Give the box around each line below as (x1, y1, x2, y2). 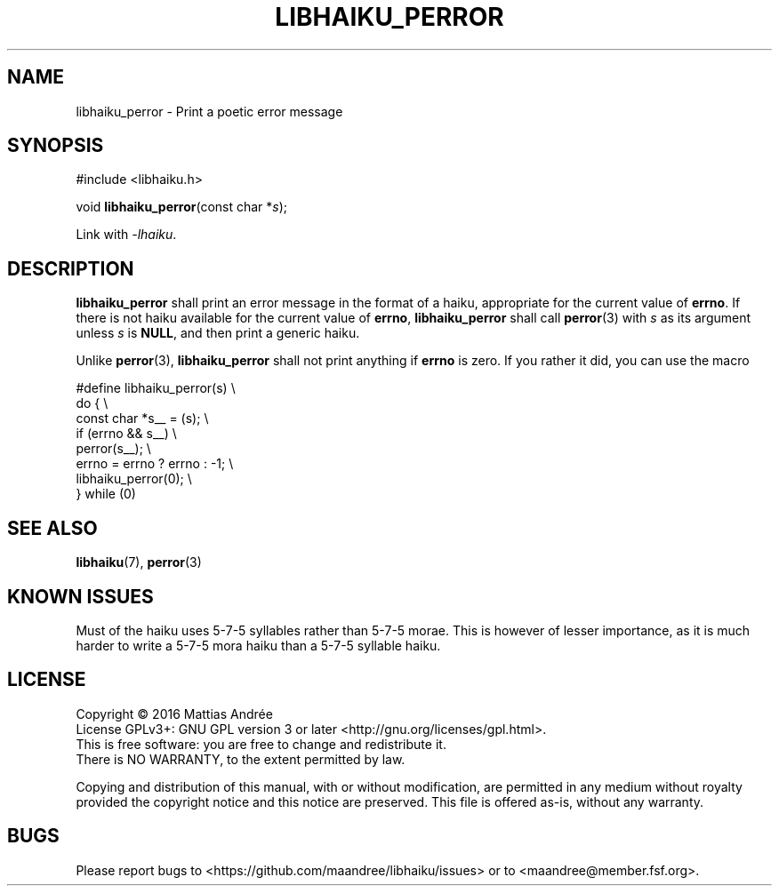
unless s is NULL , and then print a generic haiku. (76, 325, 360, 341)
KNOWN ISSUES (7, 585, 154, 608)
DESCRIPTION (7, 257, 134, 280)
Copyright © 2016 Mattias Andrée (76, 706, 273, 722)
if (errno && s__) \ (76, 426, 177, 442)
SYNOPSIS (7, 134, 104, 157)
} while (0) (76, 486, 136, 502)
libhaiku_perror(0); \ (76, 471, 192, 487)
